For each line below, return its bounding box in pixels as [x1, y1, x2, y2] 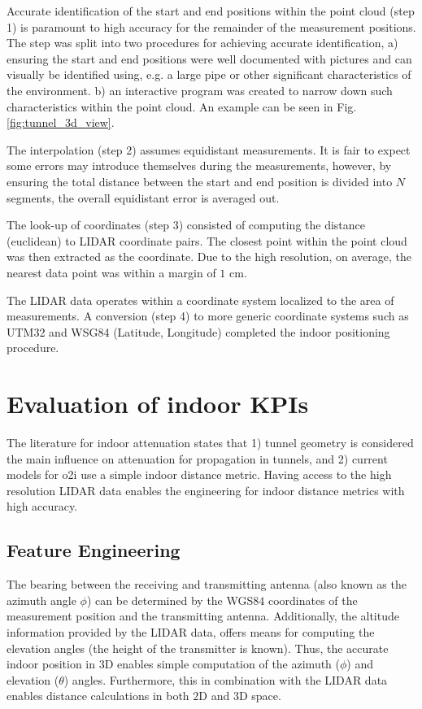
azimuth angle [7, 591, 76, 608]
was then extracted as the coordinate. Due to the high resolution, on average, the [7, 248, 411, 265]
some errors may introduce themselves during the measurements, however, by [7, 157, 392, 174]
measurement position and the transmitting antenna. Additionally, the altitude [7, 607, 399, 624]
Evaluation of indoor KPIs [7, 387, 309, 420]
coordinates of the [268, 591, 358, 608]
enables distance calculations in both [7, 687, 189, 704]
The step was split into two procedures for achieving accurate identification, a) [7, 34, 398, 51]
